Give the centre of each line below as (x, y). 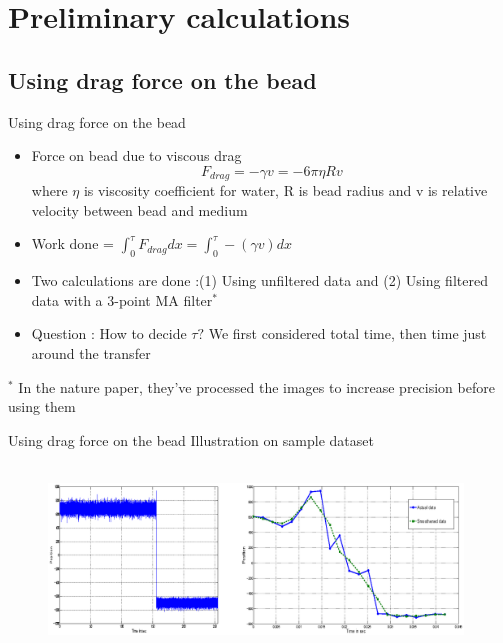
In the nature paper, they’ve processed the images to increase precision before (256, 386)
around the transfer (91, 352)
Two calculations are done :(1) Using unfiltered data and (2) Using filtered (259, 280)
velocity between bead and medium (139, 209)
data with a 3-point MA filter (122, 299)
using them (42, 406)
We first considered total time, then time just (347, 333)
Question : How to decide (109, 333)
